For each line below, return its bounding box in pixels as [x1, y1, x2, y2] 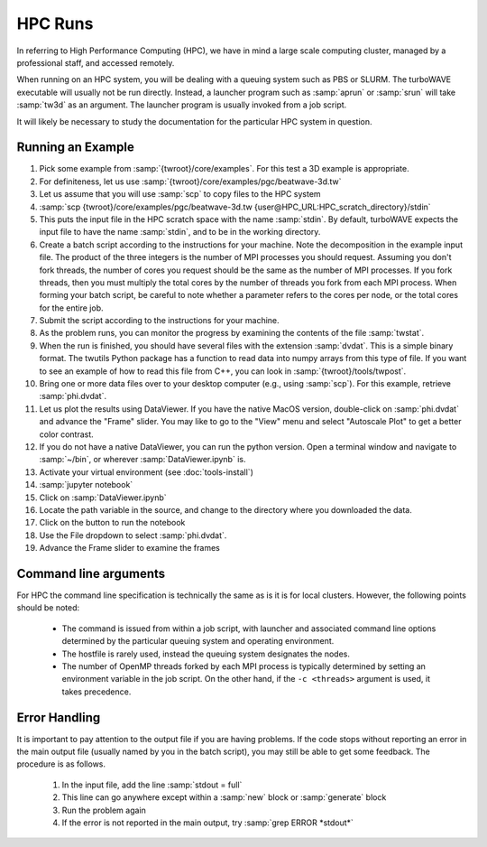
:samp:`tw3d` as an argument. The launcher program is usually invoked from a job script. [16, 99, 347, 110]
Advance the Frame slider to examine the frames [39, 543, 220, 554]
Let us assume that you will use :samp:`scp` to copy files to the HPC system [39, 189, 321, 200]
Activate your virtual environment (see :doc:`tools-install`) [39, 466, 254, 478]
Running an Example [16, 140, 134, 155]
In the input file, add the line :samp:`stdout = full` [61, 779, 243, 790]
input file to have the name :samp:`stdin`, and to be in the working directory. [39, 227, 321, 237]
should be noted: [16, 602, 80, 613]
